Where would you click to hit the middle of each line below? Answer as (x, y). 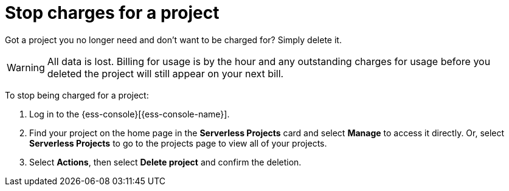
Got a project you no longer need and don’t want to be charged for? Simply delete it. (173, 40)
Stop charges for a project (112, 13)
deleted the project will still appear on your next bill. (165, 73)
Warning (26, 67)
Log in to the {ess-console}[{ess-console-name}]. (130, 114)
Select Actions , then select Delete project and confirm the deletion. (165, 162)
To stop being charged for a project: (77, 95)
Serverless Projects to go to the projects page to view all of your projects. (178, 143)
